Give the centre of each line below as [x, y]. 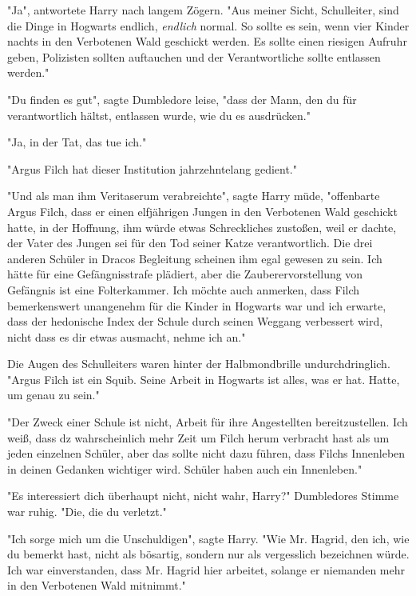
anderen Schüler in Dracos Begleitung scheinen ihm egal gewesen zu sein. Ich [195, 258]
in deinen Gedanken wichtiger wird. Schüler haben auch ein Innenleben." [185, 468]
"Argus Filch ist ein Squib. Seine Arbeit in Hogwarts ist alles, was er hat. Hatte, [204, 379]
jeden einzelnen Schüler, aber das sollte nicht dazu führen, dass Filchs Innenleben [206, 453]
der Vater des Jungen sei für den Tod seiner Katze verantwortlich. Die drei [190, 243]
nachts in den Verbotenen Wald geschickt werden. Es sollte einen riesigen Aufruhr [207, 41]
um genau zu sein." [53, 395]
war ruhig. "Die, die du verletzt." [87, 512]
